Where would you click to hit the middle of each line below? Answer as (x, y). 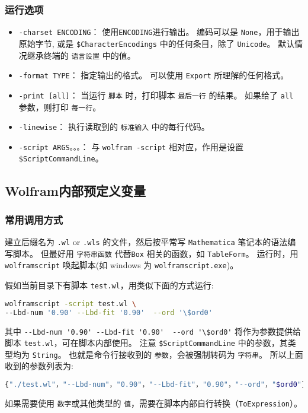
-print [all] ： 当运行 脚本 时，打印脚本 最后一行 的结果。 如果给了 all (156, 95)
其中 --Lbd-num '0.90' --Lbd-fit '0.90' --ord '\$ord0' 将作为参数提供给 (153, 331)
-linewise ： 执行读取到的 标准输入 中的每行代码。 (114, 127)
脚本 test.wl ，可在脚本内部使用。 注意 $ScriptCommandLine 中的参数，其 (146, 343)
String (45, 355)
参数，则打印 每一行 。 (60, 107)
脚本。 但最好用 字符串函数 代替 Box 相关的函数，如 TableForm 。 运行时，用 (155, 253)
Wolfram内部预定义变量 (75, 190)
